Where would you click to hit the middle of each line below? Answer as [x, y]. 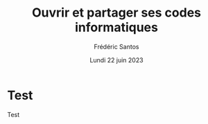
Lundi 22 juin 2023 [116, 60]
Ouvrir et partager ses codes [116, 13]
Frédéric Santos [116, 46]
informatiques [116, 27]
